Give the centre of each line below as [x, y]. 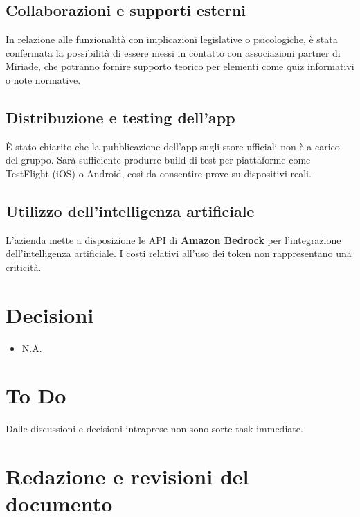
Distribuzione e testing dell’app [120, 117]
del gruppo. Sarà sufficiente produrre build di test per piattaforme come [158, 160]
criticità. [24, 266]
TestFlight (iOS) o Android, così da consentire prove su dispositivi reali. [159, 173]
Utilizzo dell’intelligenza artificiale [130, 210]
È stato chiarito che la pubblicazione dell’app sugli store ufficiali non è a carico [173, 146]
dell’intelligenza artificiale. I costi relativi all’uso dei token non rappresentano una [179, 253]
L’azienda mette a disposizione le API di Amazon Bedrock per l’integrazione [173, 239]
